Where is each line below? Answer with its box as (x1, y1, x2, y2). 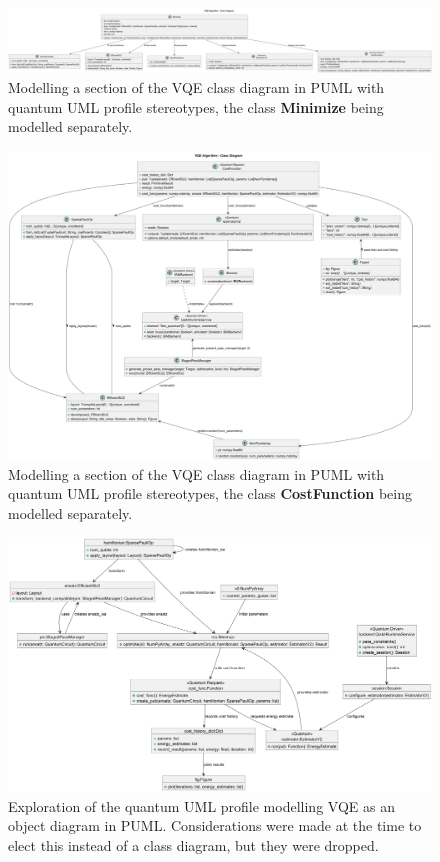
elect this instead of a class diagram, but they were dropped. (8, 834, 379, 855)
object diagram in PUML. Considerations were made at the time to (8, 815, 422, 836)
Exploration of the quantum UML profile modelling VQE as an (8, 795, 395, 816)
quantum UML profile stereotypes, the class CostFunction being (8, 483, 412, 504)
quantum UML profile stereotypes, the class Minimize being (8, 96, 384, 117)
